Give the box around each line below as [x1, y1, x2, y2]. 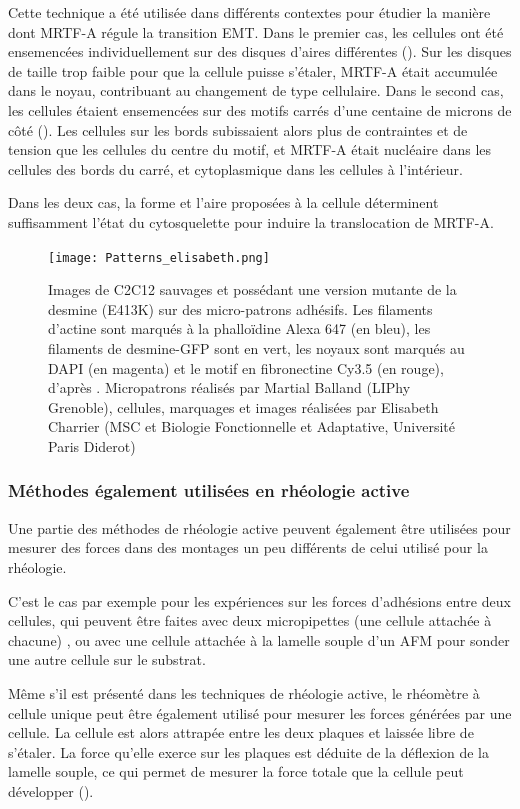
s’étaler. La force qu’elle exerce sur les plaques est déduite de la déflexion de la [8, 741, 489, 762]
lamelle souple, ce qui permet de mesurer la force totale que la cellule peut [8, 761, 464, 782]
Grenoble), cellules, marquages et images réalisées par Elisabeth [48, 396, 439, 417]
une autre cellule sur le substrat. [8, 649, 206, 670]
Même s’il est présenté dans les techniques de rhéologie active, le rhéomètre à [8, 682, 480, 703]
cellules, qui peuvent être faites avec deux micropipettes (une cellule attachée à [8, 610, 492, 631]
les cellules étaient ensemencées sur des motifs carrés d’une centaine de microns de [8, 99, 512, 120]
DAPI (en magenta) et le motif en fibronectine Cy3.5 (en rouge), [48, 357, 444, 378]
